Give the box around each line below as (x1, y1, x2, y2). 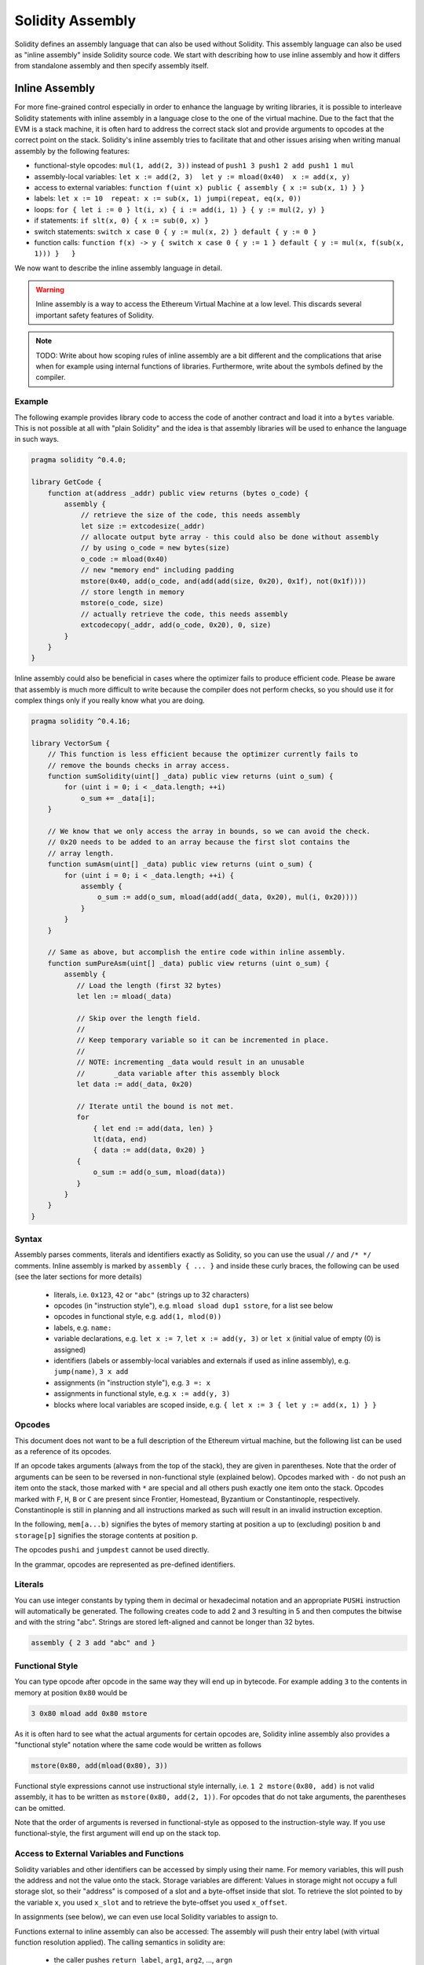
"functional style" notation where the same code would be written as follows (14, 1739, 262, 1749)
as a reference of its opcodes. (14, 1447, 111, 1456)
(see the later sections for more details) (14, 1272, 142, 1281)
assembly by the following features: (14, 146, 130, 156)
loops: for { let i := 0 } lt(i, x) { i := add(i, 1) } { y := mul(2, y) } (34, 204, 325, 214)
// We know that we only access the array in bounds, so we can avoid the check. (47, 827, 371, 836)
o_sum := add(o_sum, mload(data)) (93, 1168, 226, 1177)
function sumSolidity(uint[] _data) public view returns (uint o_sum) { (47, 772, 334, 781)
